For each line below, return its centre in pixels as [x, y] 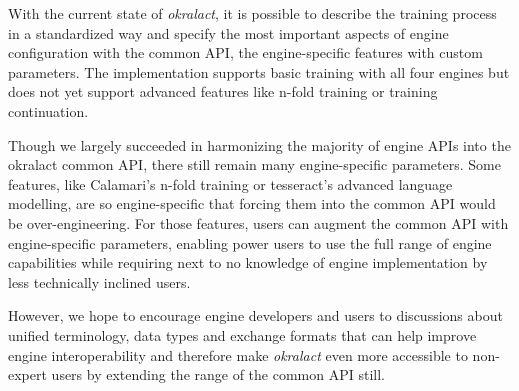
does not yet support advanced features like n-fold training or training [223, 91]
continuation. [48, 110]
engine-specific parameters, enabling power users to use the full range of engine [250, 242]
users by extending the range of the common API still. [218, 374]
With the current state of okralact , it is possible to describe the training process [252, 13]
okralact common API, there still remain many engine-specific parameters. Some [254, 164]
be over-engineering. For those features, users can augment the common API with [258, 222]
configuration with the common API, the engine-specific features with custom [245, 52]
